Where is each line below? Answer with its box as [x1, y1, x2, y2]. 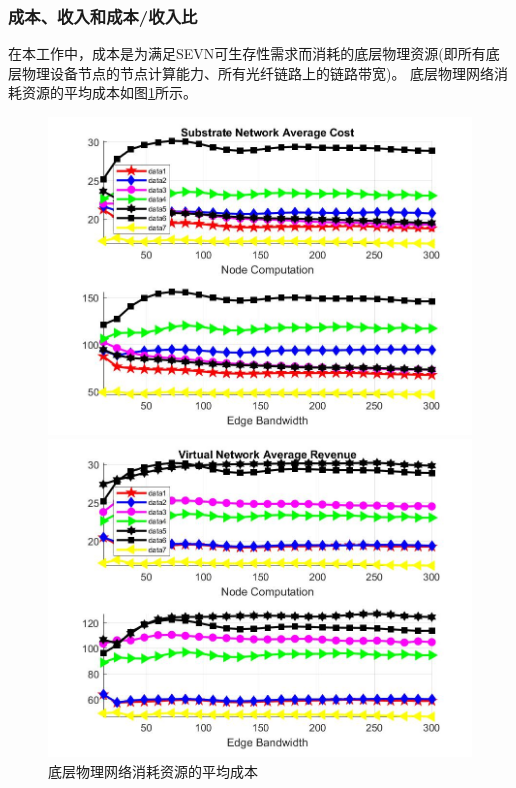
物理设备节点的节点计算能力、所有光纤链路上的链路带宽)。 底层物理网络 [21, 62, 495, 83]
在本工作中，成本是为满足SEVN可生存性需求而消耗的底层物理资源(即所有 [8, 43, 486, 64]
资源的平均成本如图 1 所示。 [21, 82, 197, 103]
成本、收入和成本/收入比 [8, 3, 198, 28]
